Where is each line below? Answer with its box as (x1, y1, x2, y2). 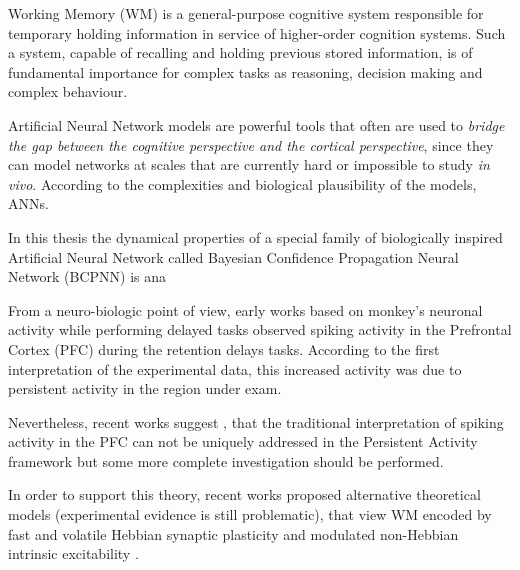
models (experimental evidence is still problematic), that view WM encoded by (8, 504, 492, 525)
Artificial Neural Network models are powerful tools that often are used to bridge (8, 114, 505, 135)
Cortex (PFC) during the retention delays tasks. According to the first (8, 338, 440, 359)
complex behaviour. (8, 81, 128, 102)
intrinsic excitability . (8, 543, 139, 564)
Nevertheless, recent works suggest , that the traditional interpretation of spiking (8, 411, 504, 432)
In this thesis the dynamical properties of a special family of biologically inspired (8, 226, 503, 247)
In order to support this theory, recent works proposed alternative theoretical (8, 484, 481, 505)
